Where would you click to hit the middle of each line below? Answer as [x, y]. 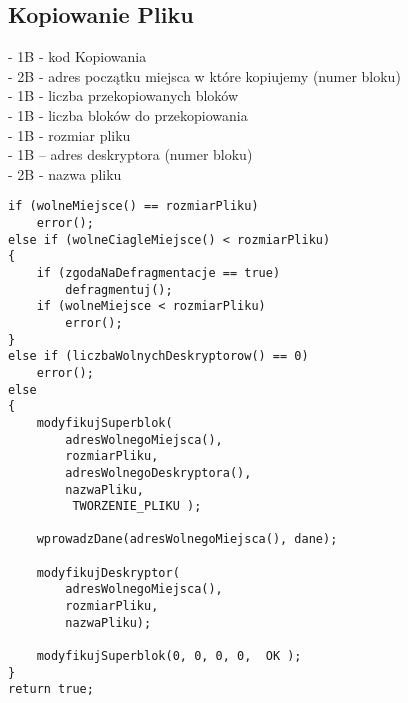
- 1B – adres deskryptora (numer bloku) [130, 154]
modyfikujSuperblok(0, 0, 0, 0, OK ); [169, 656]
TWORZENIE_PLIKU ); [137, 506]
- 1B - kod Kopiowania [77, 56]
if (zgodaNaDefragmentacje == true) [158, 272]
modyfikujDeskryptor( [108, 572]
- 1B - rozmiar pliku [69, 134]
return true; [51, 689]
